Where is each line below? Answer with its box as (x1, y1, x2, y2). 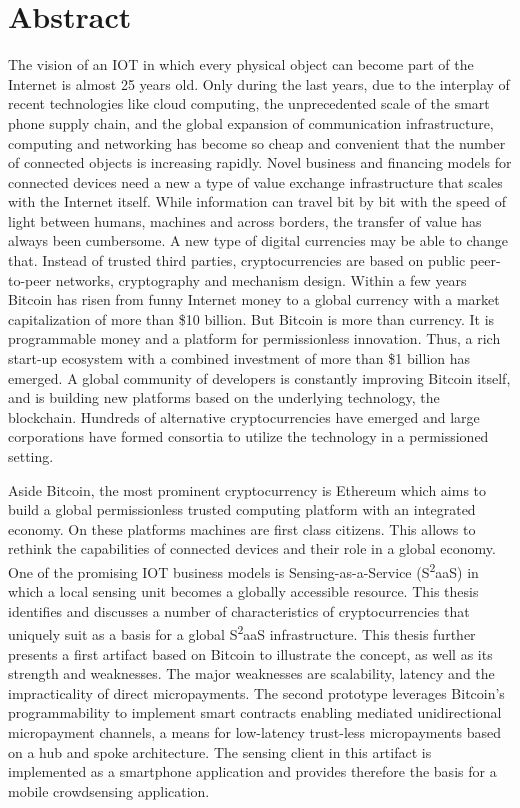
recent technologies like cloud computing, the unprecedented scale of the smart (8, 93, 490, 114)
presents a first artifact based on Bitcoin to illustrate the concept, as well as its (8, 643, 493, 664)
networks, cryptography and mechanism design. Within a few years (55, 269, 467, 290)
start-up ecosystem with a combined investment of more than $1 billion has (8, 348, 471, 369)
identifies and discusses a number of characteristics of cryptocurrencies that (8, 600, 470, 621)
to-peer (8, 269, 52, 290)
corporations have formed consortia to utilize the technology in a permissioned (8, 426, 489, 447)
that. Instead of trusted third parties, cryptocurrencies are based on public (8, 250, 466, 271)
